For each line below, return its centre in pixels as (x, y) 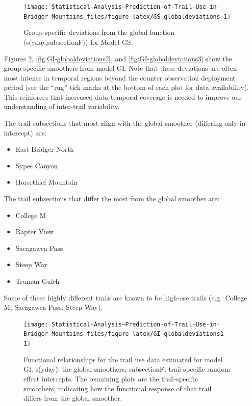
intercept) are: (25, 132)
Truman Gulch (38, 281)
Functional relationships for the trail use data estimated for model (123, 359)
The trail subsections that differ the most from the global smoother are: (112, 199)
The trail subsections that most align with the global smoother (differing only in (125, 123)
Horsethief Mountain (46, 182)
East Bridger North (45, 149)
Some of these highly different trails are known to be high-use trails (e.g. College (126, 297)
